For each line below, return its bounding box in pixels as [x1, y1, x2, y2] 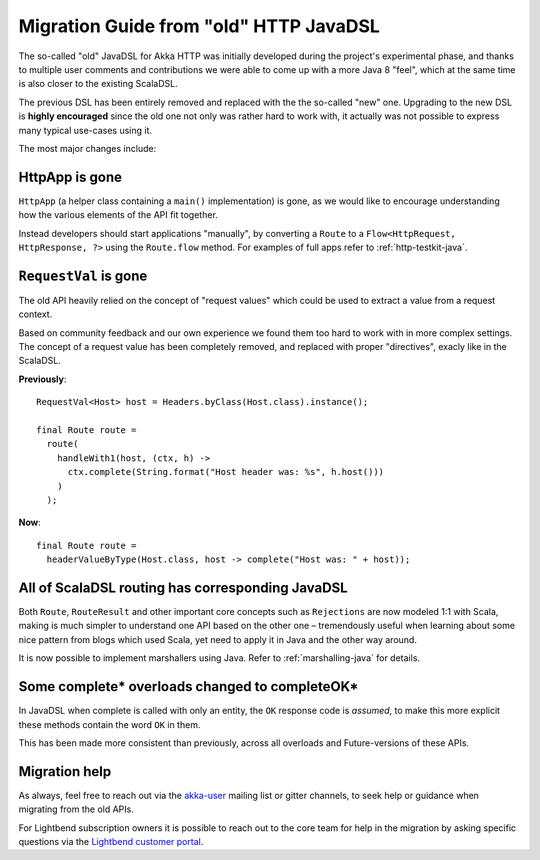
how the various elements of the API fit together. [18, 209, 219, 221]
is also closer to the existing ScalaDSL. [18, 78, 179, 90]
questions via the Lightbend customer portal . [18, 835, 204, 847]
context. [18, 308, 53, 320]
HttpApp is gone [18, 168, 122, 185]
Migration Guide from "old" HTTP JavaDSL [18, 15, 380, 37]
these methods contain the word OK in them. [18, 718, 201, 730]
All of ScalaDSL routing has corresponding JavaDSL [18, 579, 349, 596]
